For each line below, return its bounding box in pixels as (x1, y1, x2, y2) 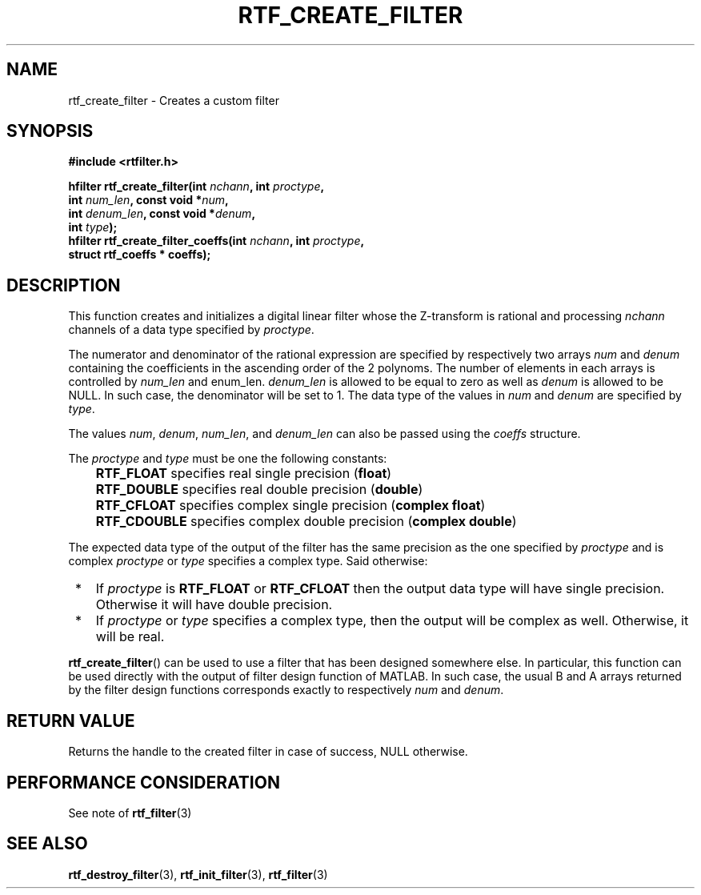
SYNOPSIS (6, 121, 94, 142)
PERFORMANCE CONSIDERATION (6, 772, 280, 793)
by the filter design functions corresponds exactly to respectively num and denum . (68, 683, 504, 697)
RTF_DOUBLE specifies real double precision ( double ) (95, 481, 423, 498)
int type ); (68, 220, 118, 235)
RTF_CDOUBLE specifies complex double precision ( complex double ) (95, 513, 517, 530)
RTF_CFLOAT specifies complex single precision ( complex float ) (95, 497, 486, 514)
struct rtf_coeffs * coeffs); (68, 247, 211, 262)
